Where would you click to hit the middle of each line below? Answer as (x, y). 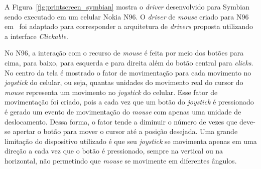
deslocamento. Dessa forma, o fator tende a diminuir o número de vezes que (121, 121)
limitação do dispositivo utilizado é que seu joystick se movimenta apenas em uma (131, 141)
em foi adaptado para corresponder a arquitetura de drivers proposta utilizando (129, 26)
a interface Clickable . (36, 36)
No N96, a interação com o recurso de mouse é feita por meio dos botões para (124, 53)
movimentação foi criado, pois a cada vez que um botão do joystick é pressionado (129, 102)
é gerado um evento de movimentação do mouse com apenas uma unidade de (123, 111)
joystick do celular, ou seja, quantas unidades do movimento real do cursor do (124, 82)
